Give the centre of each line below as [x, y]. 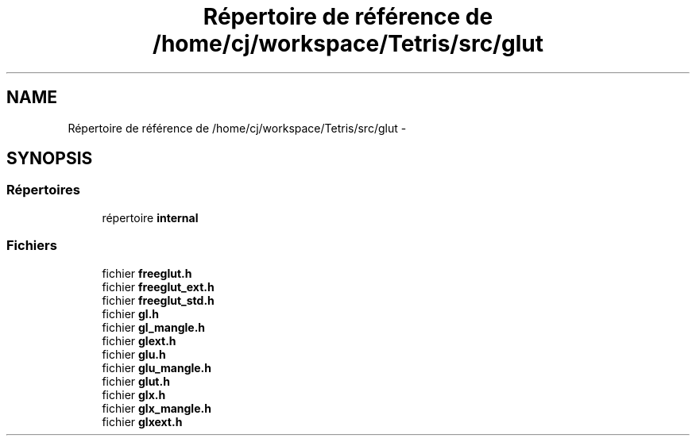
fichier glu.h [134, 354]
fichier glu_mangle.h [157, 367]
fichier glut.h [136, 381]
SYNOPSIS [50, 159]
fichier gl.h [131, 313]
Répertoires [43, 190]
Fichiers [32, 246]
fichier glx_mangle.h [157, 408]
